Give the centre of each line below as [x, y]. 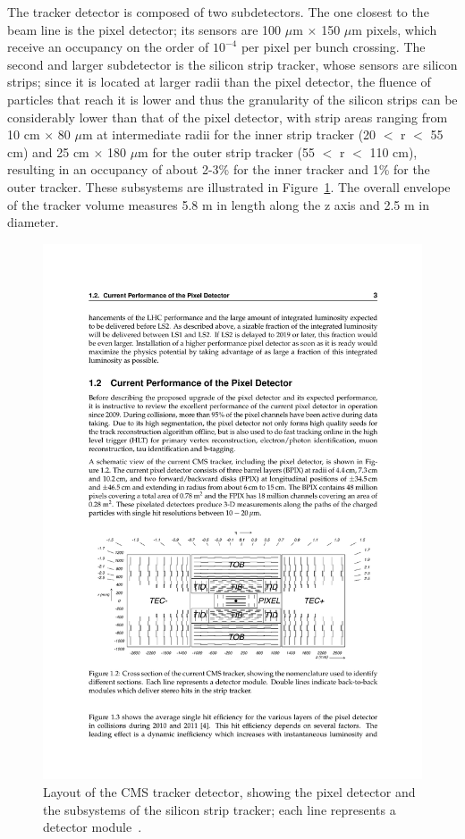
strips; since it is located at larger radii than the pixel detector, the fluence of [219, 82]
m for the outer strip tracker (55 [226, 151]
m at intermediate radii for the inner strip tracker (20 [229, 134]
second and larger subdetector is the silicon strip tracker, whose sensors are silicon [232, 64]
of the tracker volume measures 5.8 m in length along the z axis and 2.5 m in [219, 204]
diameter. [33, 222]
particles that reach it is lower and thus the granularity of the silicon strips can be [232, 99]
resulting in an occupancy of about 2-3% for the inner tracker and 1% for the [219, 169]
